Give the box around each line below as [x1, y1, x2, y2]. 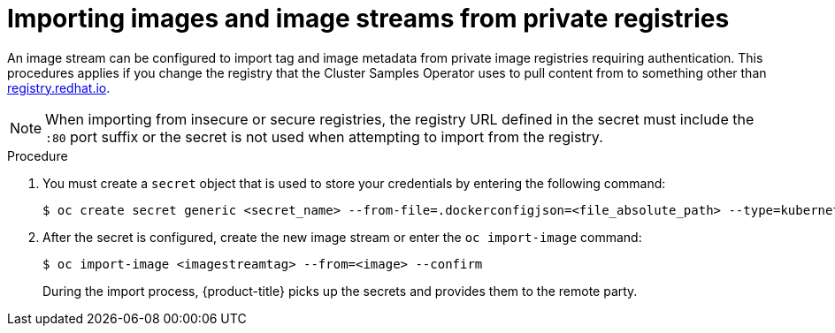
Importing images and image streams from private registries [7, 4, 730, 34]
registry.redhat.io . [7, 79, 111, 95]
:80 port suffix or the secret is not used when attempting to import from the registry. [45, 127, 603, 146]
